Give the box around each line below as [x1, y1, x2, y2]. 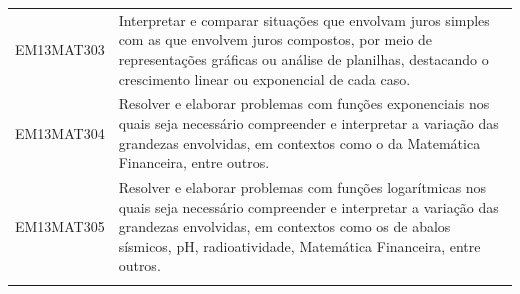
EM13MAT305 [15, 216, 105, 237]
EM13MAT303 [15, 39, 105, 60]
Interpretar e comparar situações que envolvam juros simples [118, 9, 490, 30]
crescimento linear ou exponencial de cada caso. [118, 68, 411, 89]
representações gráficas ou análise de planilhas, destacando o [118, 48, 489, 69]
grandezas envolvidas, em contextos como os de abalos [118, 216, 451, 237]
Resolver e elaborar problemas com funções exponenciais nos [118, 93, 490, 114]
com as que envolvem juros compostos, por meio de [118, 29, 433, 50]
